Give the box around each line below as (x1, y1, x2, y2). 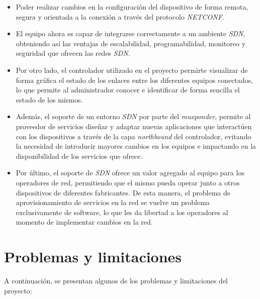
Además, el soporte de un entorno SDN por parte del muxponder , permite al (16, 111, 251, 122)
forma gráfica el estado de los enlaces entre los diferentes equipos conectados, (16, 74, 253, 85)
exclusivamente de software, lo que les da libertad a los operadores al (16, 207, 228, 217)
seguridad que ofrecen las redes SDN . (16, 48, 130, 58)
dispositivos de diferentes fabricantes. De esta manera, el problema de (16, 187, 231, 197)
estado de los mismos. (16, 94, 83, 105)
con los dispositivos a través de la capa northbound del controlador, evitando (16, 131, 251, 141)
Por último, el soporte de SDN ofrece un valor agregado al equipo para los (16, 167, 244, 178)
